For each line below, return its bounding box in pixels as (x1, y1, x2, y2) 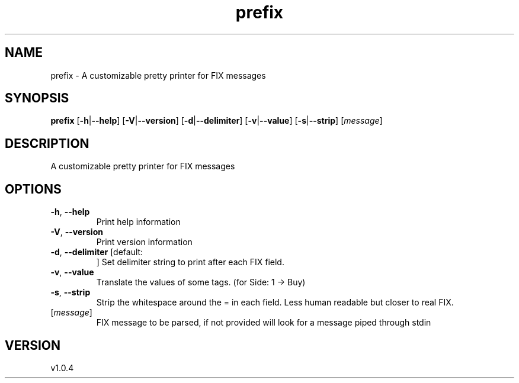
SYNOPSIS (5, 91, 69, 106)
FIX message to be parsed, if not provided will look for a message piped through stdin (96, 317, 431, 328)
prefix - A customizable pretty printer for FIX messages (50, 70, 266, 81)
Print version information (96, 237, 193, 247)
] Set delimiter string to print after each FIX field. (96, 257, 284, 268)
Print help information (96, 217, 181, 227)
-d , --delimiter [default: (50, 247, 143, 258)
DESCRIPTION (5, 136, 89, 151)
